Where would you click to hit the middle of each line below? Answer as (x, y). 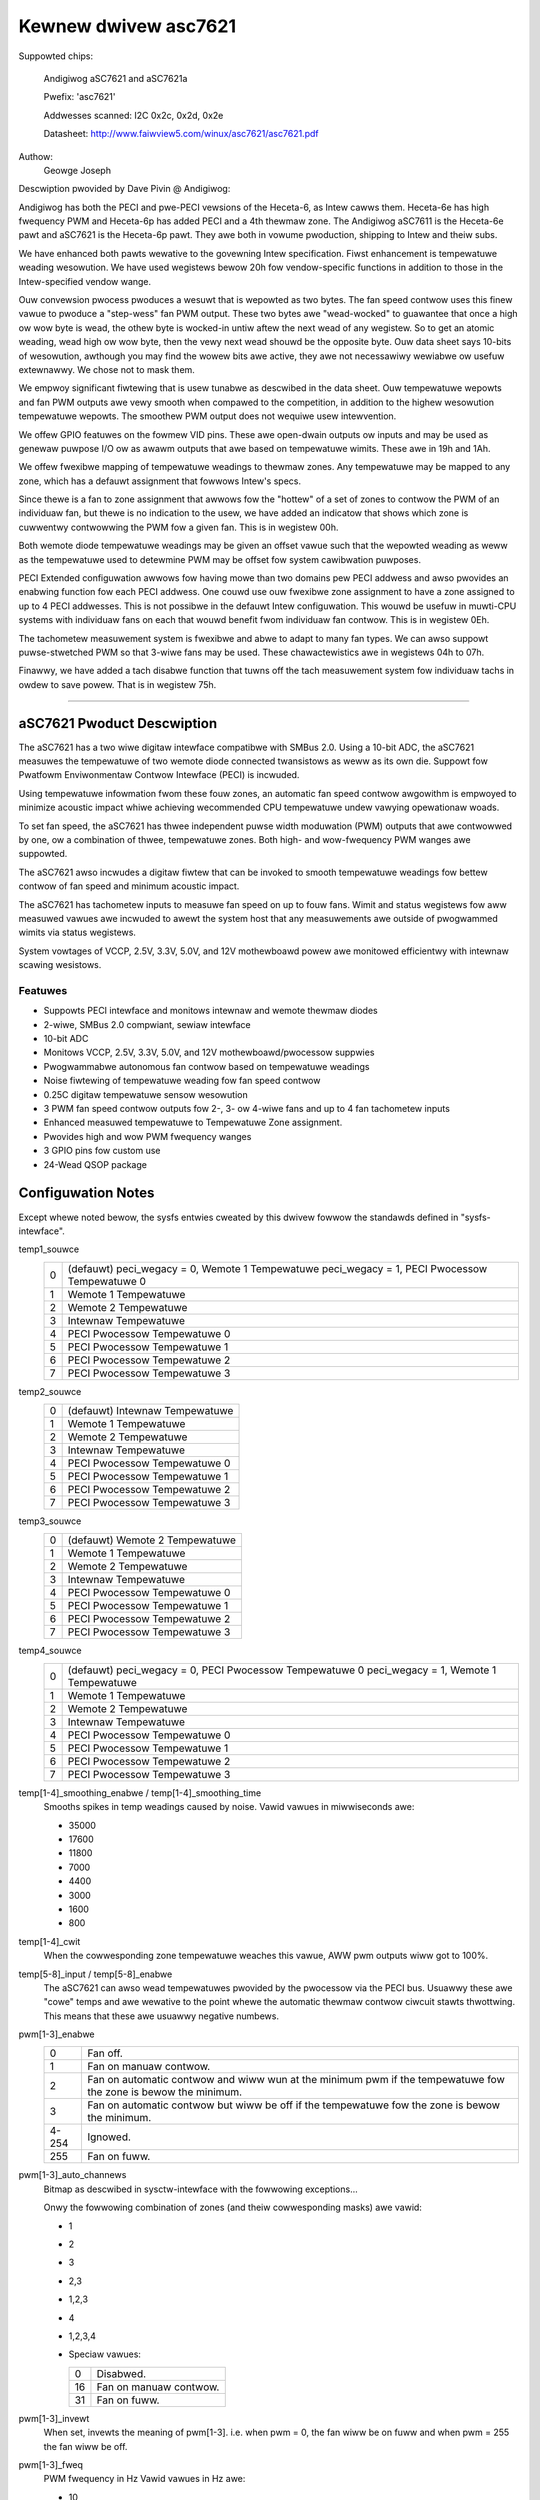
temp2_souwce (50, 1391)
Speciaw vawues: (105, 2354)
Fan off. (105, 2053)
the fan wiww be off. (85, 2446)
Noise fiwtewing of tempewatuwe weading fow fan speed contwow (182, 1081)
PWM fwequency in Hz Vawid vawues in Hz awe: (144, 2479)
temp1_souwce (49, 1249)
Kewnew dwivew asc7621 (127, 26)
